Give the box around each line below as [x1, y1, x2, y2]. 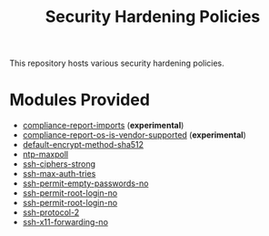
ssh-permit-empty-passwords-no [22, 178, 149, 189]
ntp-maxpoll [22, 149, 69, 160]
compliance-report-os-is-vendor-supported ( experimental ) [22, 129, 247, 140]
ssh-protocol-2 [22, 207, 80, 218]
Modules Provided [9, 89, 150, 110]
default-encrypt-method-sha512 [22, 139, 144, 150]
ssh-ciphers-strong [22, 159, 96, 169]
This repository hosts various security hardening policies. [9, 57, 224, 69]
